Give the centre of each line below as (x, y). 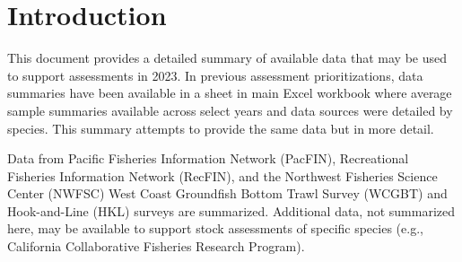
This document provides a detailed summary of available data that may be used (227, 58)
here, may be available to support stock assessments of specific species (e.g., (215, 228)
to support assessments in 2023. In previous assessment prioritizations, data (215, 75)
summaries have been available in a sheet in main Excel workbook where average (230, 93)
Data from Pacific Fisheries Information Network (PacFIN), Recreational (208, 158)
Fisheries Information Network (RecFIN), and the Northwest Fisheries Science (222, 175)
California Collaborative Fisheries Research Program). (156, 246)
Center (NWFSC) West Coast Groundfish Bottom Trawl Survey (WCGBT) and (227, 193)
